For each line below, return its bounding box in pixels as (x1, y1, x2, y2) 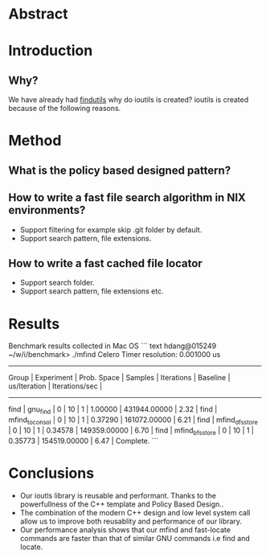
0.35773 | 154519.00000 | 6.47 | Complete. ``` (8, 436, 159, 445)
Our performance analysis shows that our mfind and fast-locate (19, 524, 231, 535)
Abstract (8, 5, 68, 23)
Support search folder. (19, 278, 95, 288)
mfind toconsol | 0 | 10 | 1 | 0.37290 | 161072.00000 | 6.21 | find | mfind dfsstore (8, 415, 259, 426)
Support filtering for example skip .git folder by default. (19, 224, 202, 234)
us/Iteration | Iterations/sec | (8, 381, 103, 391)
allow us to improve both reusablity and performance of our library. (19, 516, 243, 526)
